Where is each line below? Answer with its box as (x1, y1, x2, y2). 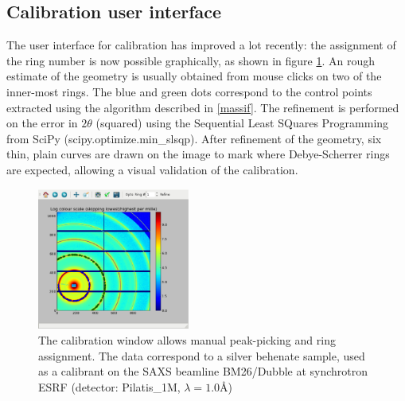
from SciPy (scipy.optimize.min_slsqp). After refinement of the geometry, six (6, 130, 382, 146)
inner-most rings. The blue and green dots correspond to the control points (6, 83, 372, 99)
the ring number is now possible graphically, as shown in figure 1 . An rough (6, 52, 376, 68)
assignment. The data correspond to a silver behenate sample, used (38, 347, 365, 364)
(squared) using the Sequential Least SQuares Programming (95, 115, 389, 131)
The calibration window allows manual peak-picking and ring (38, 332, 336, 348)
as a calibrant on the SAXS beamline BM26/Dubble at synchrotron (38, 363, 368, 380)
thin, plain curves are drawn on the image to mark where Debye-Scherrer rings (6, 146, 390, 162)
